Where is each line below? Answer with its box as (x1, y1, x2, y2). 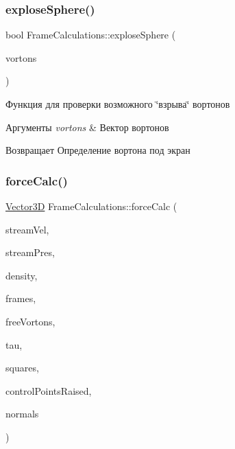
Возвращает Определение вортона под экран (5, 143, 190, 157)
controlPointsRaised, (5, 383, 92, 398)
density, (5, 268, 38, 282)
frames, (5, 291, 36, 306)
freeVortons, (5, 314, 55, 328)
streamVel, (5, 222, 49, 236)
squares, (5, 360, 39, 375)
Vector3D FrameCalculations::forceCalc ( (5, 199, 177, 213)
